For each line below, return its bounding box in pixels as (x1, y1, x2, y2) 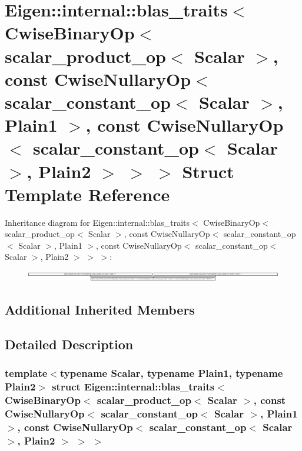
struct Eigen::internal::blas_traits (52, 379, 215, 394)
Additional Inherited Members (5, 300, 195, 319)
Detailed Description (5, 335, 134, 353)
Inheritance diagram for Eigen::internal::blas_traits (5, 216, 190, 228)
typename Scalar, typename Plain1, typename (59, 366, 283, 380)
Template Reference (5, 182, 170, 206)
